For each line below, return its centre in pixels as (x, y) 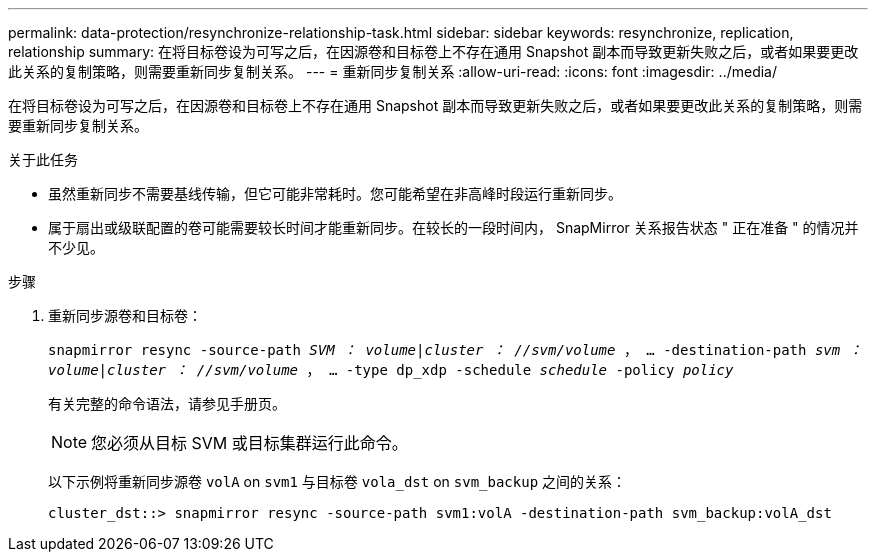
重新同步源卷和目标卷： (125, 315)
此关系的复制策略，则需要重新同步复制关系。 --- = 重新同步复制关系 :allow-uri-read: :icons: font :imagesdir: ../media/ (393, 71)
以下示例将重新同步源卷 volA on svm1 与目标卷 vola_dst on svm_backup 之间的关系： (337, 481)
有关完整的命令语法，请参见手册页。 (167, 403)
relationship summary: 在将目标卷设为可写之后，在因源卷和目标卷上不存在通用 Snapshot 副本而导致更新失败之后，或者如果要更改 (433, 51)
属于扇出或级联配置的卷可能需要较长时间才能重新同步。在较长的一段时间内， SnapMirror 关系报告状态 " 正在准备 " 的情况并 (453, 227)
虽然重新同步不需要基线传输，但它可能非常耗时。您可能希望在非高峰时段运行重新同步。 (335, 193)
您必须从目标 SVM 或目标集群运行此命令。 (249, 443)
